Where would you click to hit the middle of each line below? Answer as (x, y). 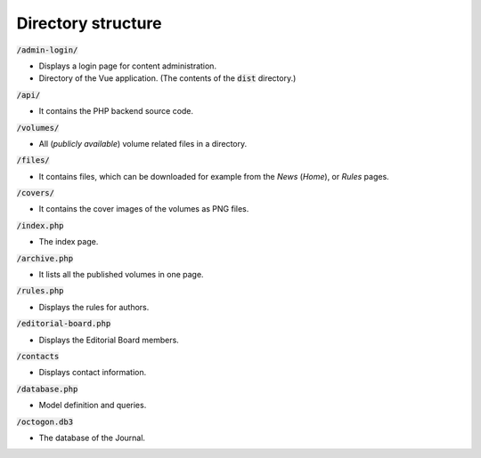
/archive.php (45, 258)
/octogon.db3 (45, 422)
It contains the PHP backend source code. (116, 111)
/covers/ (36, 193)
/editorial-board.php (64, 324)
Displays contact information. (93, 373)
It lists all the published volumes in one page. (121, 275)
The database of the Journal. (92, 438)
